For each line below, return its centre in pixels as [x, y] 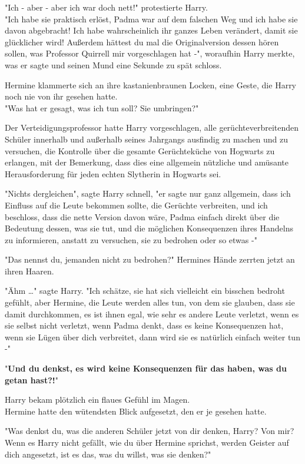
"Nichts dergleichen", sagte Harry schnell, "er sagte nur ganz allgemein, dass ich [148, 193]
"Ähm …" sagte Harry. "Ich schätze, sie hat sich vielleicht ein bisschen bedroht [145, 291]
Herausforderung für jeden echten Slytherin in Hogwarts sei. [113, 173]
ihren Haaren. [29, 271]
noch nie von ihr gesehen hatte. [61, 96]
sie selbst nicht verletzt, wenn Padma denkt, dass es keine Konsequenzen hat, [144, 325]
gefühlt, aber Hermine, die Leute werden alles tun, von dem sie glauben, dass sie [150, 302]
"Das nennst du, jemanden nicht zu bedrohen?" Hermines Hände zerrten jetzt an [150, 259]
